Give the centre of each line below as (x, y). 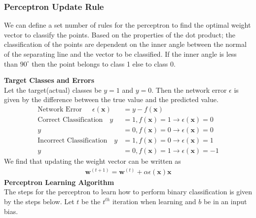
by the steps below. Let (39, 201)
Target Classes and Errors (49, 80)
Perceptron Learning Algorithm (59, 182)
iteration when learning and (154, 201)
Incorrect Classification (73, 141)
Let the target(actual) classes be (53, 90)
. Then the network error (189, 90)
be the (91, 201)
